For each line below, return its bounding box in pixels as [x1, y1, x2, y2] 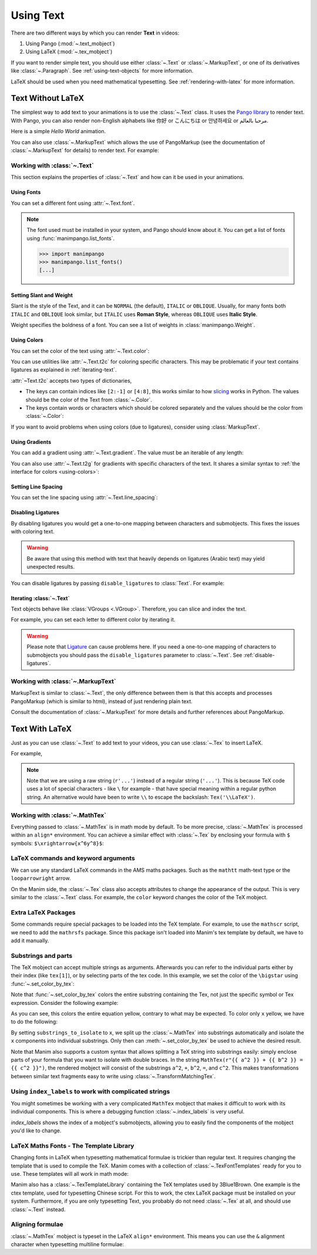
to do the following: [11, 1018, 58, 1025]
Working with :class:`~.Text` [11, 161, 94, 170]
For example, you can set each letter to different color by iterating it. [11, 616, 176, 623]
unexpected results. [26, 564, 75, 571]
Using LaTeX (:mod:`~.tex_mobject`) [25, 48, 113, 55]
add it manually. [11, 937, 49, 944]
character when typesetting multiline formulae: [11, 1241, 124, 1248]
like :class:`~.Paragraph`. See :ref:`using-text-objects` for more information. [11, 68, 194, 75]
